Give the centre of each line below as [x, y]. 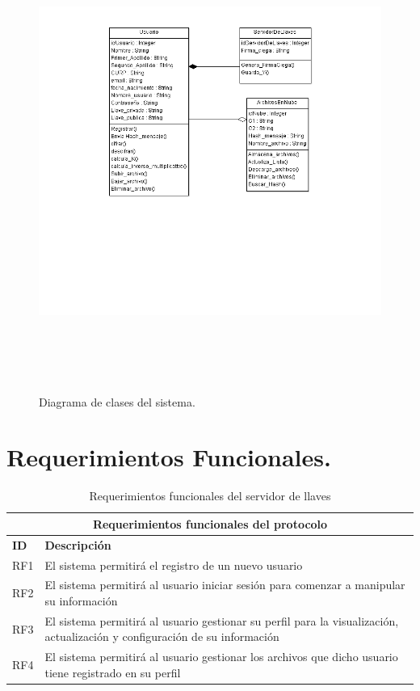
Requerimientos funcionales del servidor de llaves [210, 496]
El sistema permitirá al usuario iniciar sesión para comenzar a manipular [225, 585]
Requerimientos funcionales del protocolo [210, 523]
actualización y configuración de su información [162, 636]
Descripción [78, 544]
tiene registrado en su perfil [113, 672]
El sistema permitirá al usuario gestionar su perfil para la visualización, [222, 620]
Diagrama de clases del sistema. [117, 401]
